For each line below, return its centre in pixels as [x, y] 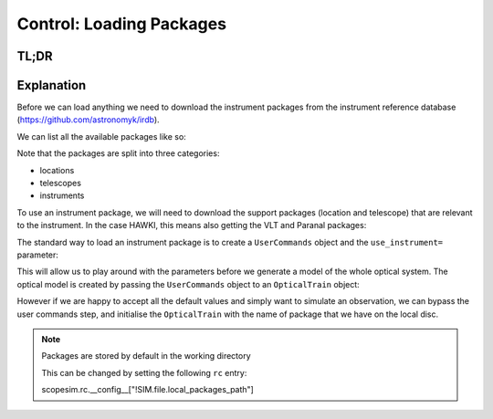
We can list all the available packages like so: [101, 136]
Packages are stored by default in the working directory [146, 356]
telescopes [61, 183]
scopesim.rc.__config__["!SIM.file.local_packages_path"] [148, 390]
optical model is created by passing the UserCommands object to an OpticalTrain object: [188, 284]
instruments [62, 195]
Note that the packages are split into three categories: [118, 153]
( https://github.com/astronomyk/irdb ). [88, 120]
